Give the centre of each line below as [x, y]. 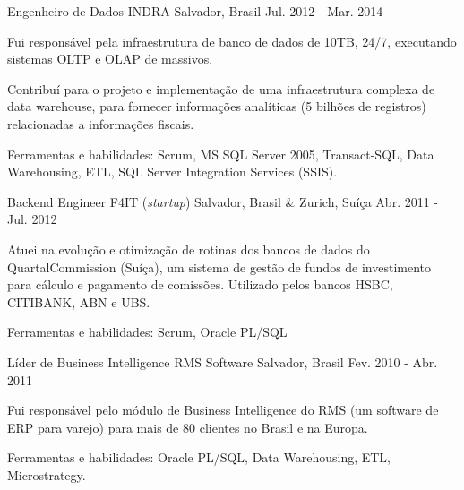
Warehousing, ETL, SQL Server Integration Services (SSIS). [172, 172]
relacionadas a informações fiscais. [101, 123]
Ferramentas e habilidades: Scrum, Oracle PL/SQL [147, 332]
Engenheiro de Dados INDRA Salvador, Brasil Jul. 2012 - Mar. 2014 [195, 11]
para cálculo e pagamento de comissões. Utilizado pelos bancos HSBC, [200, 284]
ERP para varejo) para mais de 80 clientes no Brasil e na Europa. [188, 427]
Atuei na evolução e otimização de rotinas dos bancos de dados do [189, 249]
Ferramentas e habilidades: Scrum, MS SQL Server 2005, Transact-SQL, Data [221, 154]
